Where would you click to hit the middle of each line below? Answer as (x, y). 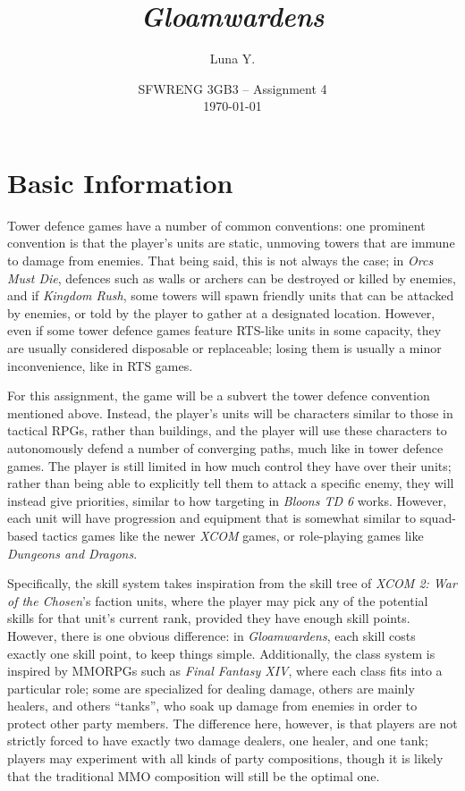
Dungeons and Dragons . (72, 553)
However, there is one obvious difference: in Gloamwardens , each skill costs (211, 635)
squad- (438, 518)
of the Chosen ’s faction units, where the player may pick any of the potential (218, 600)
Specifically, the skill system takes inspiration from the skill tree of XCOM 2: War (232, 583)
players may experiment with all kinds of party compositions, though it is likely (225, 758)
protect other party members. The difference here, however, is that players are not (232, 723)
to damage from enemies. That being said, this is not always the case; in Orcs (220, 261)
